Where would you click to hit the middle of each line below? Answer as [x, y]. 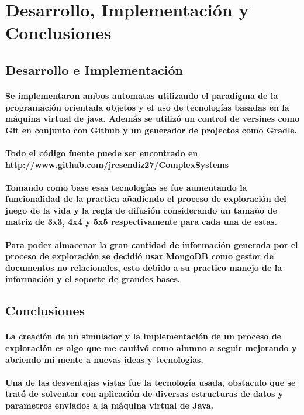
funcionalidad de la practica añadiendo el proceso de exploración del [146, 199]
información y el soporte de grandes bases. [93, 279]
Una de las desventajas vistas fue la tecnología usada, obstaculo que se [151, 382]
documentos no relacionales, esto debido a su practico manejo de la [144, 267]
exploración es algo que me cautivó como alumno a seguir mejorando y [151, 348]
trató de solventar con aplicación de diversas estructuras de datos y [144, 394]
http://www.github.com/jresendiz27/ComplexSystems [117, 164]
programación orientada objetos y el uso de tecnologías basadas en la [147, 107]
